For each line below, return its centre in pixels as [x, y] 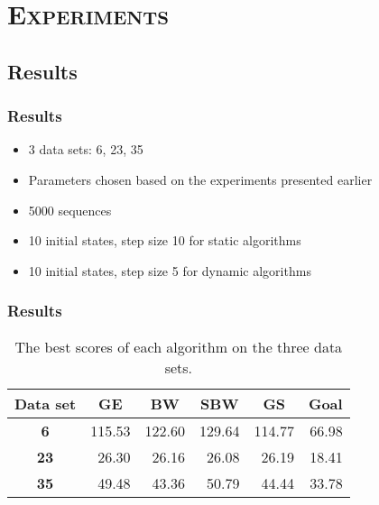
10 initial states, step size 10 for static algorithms [165, 240]
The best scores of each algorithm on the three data [179, 346]
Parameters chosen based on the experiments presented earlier [200, 179]
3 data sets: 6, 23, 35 [86, 149]
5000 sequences [70, 210]
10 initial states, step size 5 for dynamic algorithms [170, 270]
